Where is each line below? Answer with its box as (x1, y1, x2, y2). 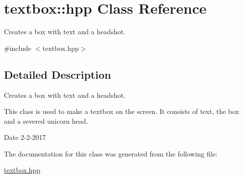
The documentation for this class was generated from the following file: (4, 148, 217, 158)
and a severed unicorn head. (4, 115, 88, 126)
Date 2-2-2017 (4, 132, 46, 142)
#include (4, 43, 31, 53)
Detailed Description (4, 67, 111, 82)
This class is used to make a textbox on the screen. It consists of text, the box (4, 106, 239, 116)
